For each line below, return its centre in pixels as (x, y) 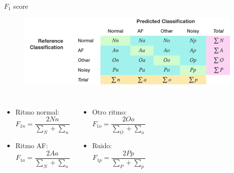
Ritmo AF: (32, 145)
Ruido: (102, 145)
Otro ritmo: (110, 111)
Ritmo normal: (37, 111)
